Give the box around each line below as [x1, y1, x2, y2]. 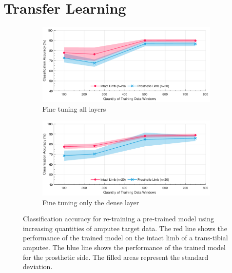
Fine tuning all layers [42, 103, 106, 114]
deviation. [23, 261, 53, 272]
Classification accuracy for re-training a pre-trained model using [23, 214, 214, 224]
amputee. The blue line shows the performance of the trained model [23, 242, 226, 252]
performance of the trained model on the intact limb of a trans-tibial [23, 233, 228, 243]
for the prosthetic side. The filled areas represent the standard [23, 252, 209, 262]
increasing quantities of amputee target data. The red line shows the [23, 223, 227, 233]
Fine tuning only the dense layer [42, 197, 139, 207]
